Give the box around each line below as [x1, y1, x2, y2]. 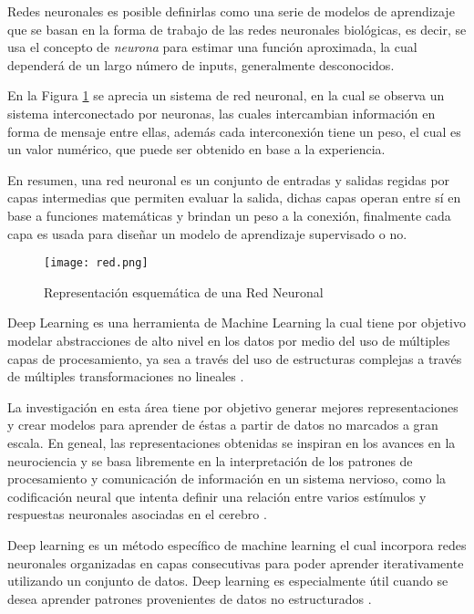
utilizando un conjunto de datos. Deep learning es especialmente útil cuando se [7, 571, 448, 590]
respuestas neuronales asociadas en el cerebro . [7, 505, 267, 524]
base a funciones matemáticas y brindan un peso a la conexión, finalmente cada [7, 205, 451, 224]
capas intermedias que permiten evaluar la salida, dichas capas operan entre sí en [7, 188, 461, 207]
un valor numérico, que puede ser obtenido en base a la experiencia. [7, 140, 386, 159]
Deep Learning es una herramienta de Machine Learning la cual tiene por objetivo [7, 313, 466, 332]
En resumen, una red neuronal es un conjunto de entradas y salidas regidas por [7, 170, 450, 189]
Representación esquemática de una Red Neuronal [44, 282, 324, 301]
